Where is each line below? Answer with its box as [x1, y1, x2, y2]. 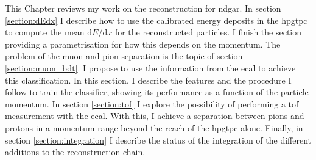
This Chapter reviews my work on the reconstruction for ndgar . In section [5, 2, 281, 14]
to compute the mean [5, 26, 85, 38]
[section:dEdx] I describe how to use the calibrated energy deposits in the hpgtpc [5, 13, 307, 26]
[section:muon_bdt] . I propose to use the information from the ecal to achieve [5, 61, 296, 74]
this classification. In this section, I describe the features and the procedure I [5, 73, 292, 86]
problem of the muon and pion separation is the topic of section [5, 49, 243, 62]
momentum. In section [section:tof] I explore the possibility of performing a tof [5, 97, 299, 110]
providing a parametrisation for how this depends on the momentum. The [5, 37, 281, 50]
